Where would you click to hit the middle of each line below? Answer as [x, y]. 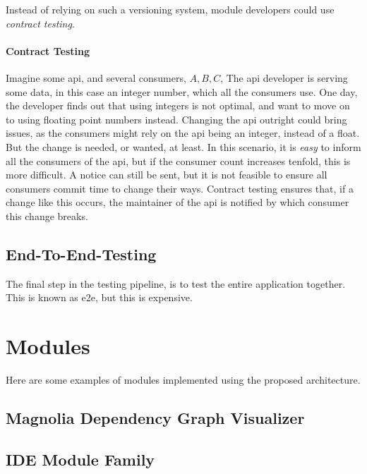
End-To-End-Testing [81, 254]
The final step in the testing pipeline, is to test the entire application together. [176, 283]
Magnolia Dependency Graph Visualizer [155, 418]
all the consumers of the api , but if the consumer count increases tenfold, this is [178, 160]
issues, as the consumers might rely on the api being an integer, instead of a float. [183, 133]
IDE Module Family [80, 459]
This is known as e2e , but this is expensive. [99, 297]
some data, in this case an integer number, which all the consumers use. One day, [182, 91]
